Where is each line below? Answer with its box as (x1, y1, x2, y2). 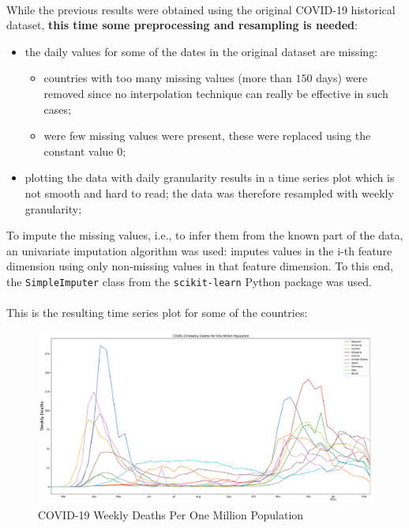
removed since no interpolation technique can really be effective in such (43, 85, 388, 101)
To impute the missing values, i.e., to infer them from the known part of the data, (6, 227, 403, 243)
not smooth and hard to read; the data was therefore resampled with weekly (24, 184, 394, 201)
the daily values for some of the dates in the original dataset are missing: (24, 43, 378, 59)
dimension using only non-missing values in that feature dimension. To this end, (6, 258, 393, 274)
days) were (316, 70, 368, 86)
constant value (43, 142, 114, 159)
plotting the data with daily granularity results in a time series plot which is (24, 169, 395, 186)
